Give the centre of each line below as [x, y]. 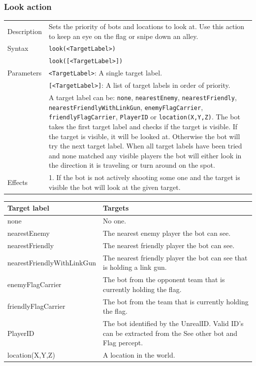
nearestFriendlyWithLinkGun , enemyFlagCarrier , [126, 107]
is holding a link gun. [135, 267]
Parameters [25, 73]
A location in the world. [139, 355]
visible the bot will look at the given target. [114, 187]
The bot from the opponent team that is [164, 279]
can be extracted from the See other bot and [170, 333]
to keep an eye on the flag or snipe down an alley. [123, 36]
